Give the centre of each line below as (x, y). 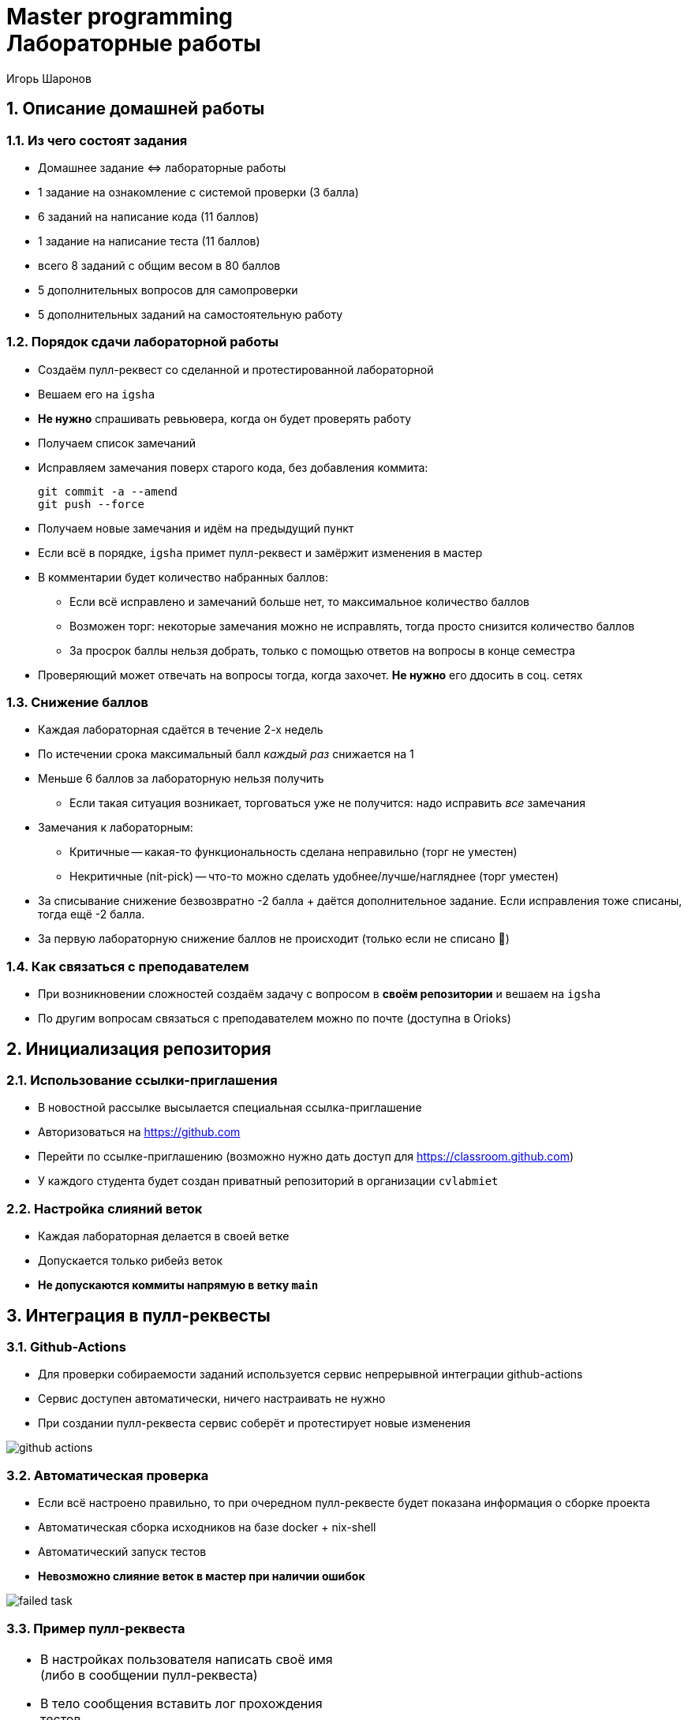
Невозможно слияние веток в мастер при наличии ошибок (202, 1576)
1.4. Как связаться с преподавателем (128, 966)
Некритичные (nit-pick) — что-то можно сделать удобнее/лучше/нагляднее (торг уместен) (314, 877)
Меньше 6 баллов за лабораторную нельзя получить (181, 779)
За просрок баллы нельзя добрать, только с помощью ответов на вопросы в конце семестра (322, 650)
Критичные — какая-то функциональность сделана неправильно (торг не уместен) (294, 852)
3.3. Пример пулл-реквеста (96, 1628)
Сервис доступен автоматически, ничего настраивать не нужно (212, 1399)
